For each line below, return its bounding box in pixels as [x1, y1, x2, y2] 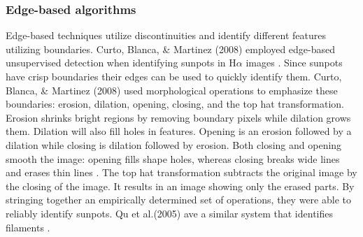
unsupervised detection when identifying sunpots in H [6, 55, 236, 70]
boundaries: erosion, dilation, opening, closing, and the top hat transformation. [6, 96, 344, 111]
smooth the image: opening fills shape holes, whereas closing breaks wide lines [6, 151, 340, 166]
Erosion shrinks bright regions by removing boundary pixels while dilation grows [6, 110, 351, 124]
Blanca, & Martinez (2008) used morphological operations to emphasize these [6, 82, 338, 97]
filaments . [6, 220, 50, 234]
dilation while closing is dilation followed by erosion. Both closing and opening [6, 137, 342, 152]
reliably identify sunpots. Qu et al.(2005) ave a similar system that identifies [6, 206, 333, 220]
